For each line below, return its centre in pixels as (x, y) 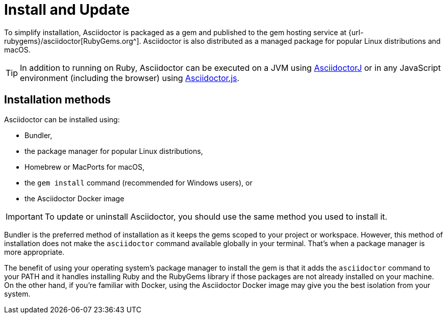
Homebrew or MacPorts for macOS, (84, 167)
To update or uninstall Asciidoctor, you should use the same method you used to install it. (216, 216)
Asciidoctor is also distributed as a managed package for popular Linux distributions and (292, 41)
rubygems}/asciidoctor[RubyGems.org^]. (73, 41)
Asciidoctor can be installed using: (62, 119)
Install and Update (67, 10)
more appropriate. (34, 252)
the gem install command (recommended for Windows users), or (139, 182)
